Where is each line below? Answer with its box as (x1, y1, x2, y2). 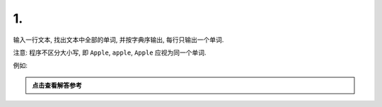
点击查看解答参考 (32, 81, 82, 89)
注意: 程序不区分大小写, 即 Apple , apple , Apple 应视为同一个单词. (13, 48, 207, 57)
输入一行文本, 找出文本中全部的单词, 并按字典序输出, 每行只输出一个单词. (13, 35, 224, 44)
